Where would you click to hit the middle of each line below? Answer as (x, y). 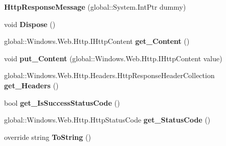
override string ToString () (48, 137)
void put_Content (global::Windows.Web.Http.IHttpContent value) (113, 58)
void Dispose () (30, 24)
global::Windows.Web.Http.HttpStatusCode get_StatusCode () (107, 120)
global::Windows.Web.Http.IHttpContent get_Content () (97, 41)
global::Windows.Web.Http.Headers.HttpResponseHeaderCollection (109, 75)
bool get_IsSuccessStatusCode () (62, 102)
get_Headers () (31, 85)
